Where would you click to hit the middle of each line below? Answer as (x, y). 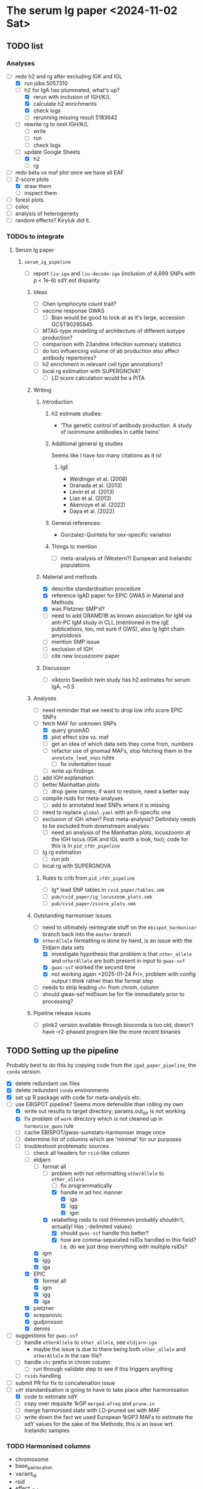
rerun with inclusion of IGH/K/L (72, 97)
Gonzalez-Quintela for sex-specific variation (116, 535)
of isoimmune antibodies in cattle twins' (110, 432)
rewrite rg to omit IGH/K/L (57, 125)
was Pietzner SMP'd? (78, 609)
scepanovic (48, 1315)
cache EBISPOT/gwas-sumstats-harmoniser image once (95, 1132)
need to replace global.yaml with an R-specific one (107, 812)
